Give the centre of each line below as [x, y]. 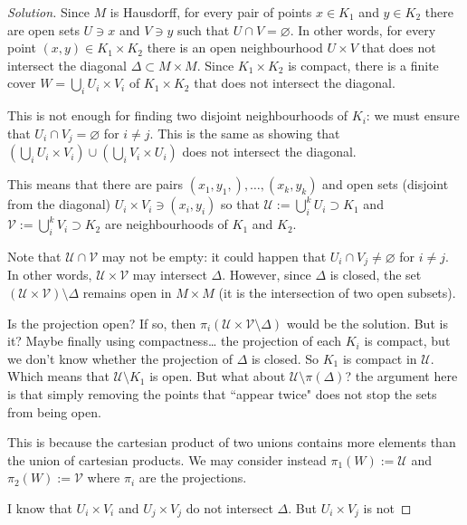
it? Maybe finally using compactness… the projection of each [174, 341]
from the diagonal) [59, 204]
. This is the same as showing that [245, 133]
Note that [34, 257]
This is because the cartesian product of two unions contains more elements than [232, 442]
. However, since [267, 275]
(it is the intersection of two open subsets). [337, 293]
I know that [40, 508]
